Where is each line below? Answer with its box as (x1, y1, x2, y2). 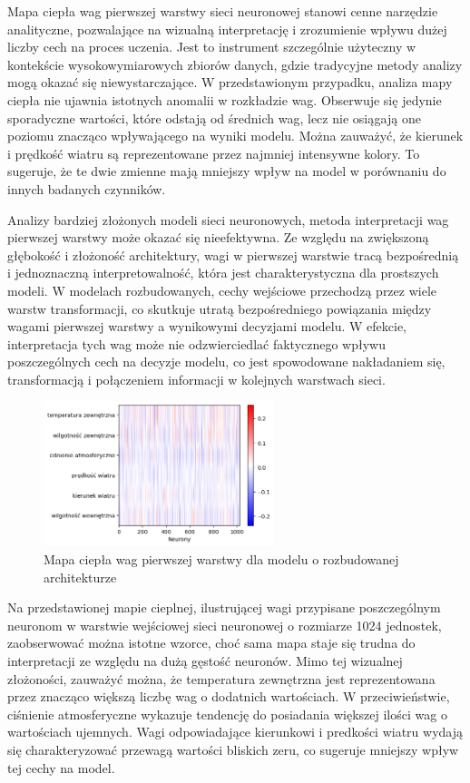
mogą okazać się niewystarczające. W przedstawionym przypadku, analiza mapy (7, 73, 453, 92)
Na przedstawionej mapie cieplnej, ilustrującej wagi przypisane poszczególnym (7, 598, 441, 617)
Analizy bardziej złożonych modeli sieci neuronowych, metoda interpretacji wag (7, 210, 449, 229)
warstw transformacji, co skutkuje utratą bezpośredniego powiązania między (7, 299, 432, 318)
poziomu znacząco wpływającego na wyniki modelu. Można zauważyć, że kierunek (7, 126, 464, 145)
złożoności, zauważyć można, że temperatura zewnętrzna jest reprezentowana (7, 669, 436, 688)
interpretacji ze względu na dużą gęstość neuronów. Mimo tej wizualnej (7, 651, 403, 670)
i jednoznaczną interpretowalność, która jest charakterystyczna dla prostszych (7, 263, 439, 282)
